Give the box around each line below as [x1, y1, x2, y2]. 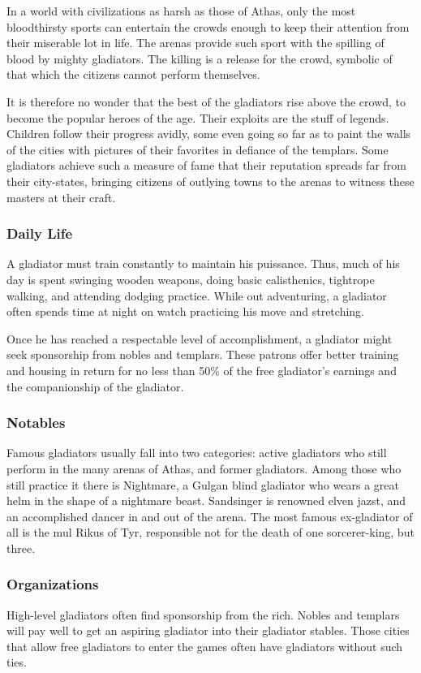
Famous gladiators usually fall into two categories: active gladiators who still [6, 444, 387, 461]
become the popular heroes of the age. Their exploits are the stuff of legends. [6, 109, 389, 126]
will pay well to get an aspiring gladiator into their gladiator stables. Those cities [6, 622, 410, 639]
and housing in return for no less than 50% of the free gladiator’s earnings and [6, 361, 397, 378]
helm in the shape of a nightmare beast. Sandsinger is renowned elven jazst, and [6, 492, 406, 509]
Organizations [6, 574, 99, 594]
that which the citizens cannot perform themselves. [6, 66, 260, 83]
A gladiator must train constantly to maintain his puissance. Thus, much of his [6, 255, 400, 272]
